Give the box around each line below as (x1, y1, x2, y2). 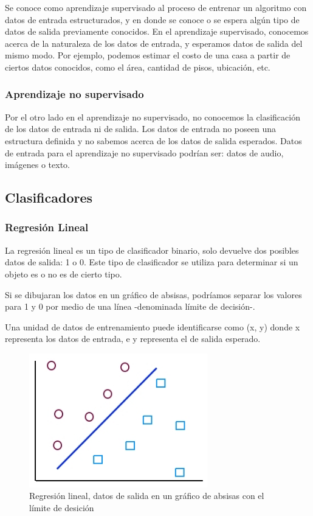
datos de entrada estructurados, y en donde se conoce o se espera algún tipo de (5, 13, 300, 26)
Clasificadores (5, 188, 93, 207)
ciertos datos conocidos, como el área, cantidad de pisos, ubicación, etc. (5, 60, 270, 73)
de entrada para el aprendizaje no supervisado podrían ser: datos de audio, (5, 146, 284, 159)
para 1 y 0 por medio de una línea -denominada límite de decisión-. (5, 300, 255, 313)
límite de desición (29, 501, 94, 514)
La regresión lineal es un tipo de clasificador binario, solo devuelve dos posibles (5, 243, 299, 256)
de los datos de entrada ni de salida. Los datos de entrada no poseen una (5, 122, 276, 135)
